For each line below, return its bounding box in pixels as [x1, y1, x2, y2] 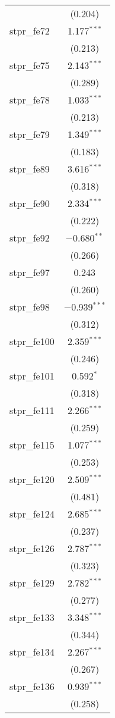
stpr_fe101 [9, 369, 55, 382]
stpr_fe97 [9, 265, 50, 279]
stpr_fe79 [9, 127, 50, 141]
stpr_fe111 [9, 403, 55, 417]
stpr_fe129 [9, 576, 55, 590]
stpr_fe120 [9, 472, 55, 486]
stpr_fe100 [9, 334, 55, 348]
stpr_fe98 [9, 300, 50, 313]
